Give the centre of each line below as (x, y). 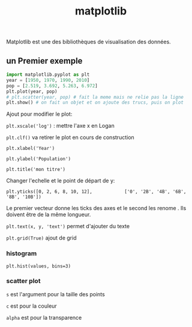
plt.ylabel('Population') (38, 159)
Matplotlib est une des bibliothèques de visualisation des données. (88, 42)
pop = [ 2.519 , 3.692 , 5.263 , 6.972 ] (52, 86)
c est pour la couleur (31, 306)
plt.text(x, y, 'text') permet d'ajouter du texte (68, 226)
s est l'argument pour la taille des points (55, 294)
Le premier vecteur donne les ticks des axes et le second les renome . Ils (96, 208)
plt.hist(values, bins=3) (38, 266)
